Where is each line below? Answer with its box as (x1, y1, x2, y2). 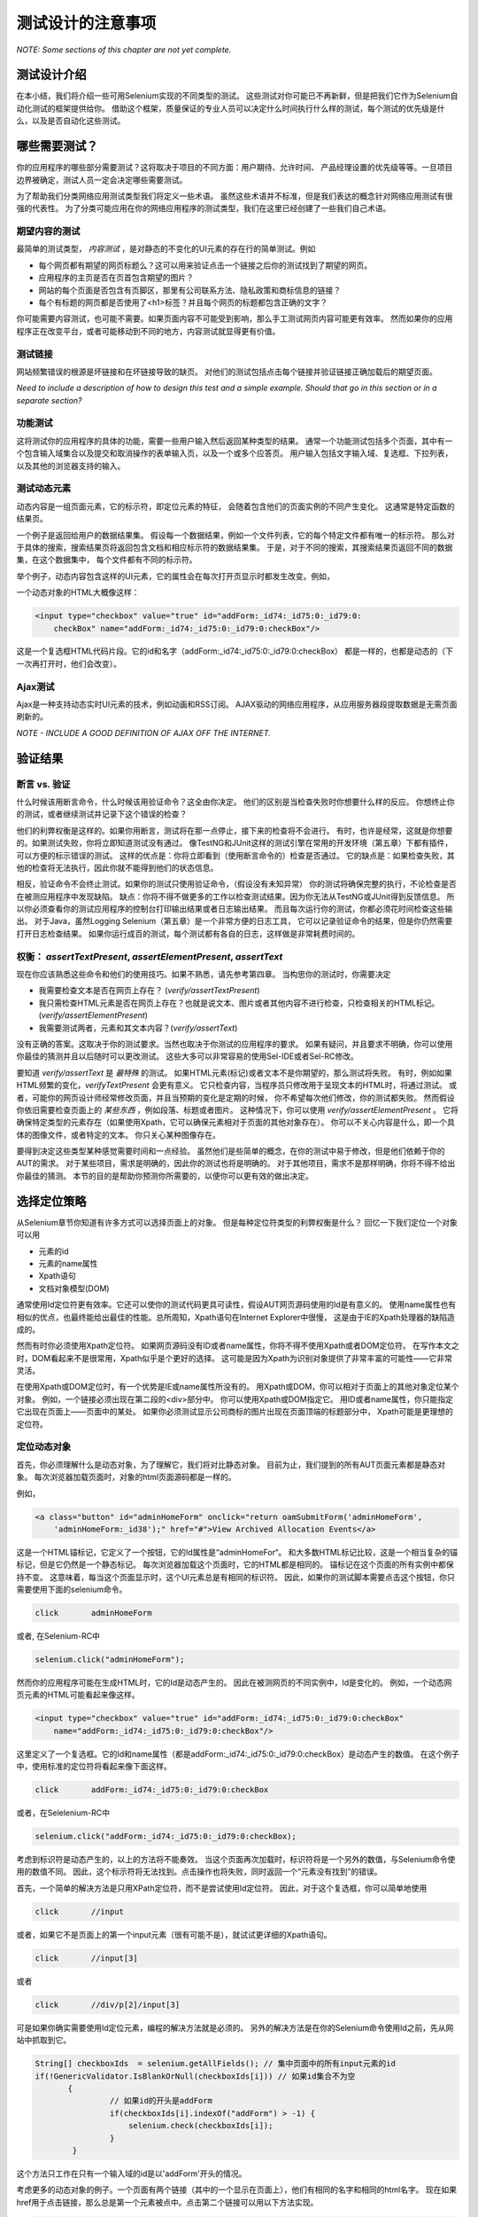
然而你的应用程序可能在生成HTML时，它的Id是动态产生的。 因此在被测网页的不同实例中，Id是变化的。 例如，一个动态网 (16, 1677, 452, 1688)
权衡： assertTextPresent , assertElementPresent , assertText (16, 950, 283, 962)
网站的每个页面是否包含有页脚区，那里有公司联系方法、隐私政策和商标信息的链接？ (38, 285, 341, 295)
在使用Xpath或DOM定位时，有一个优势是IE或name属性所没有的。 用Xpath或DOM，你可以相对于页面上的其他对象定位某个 (16, 1382, 459, 1392)
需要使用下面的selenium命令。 (16, 1584, 127, 1595)
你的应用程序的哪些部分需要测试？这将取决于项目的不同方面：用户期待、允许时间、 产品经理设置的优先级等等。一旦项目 (16, 162, 453, 173)
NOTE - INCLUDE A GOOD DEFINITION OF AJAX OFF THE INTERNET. (16, 727, 272, 738)
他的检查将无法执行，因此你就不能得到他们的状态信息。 (16, 862, 219, 873)
